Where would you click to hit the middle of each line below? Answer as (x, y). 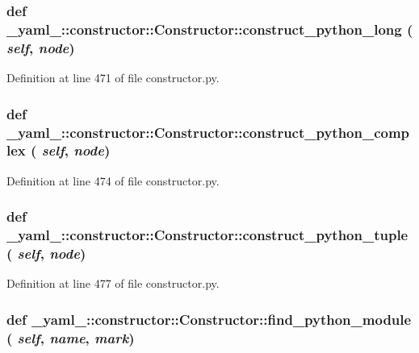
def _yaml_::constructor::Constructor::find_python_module (209, 319)
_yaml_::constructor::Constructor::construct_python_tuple (207, 235)
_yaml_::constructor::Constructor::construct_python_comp (208, 132)
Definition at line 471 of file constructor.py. (113, 78)
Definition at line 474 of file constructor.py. (113, 180)
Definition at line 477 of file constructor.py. (113, 283)
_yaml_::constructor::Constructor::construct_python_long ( (210, 29)
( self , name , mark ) (71, 337)
